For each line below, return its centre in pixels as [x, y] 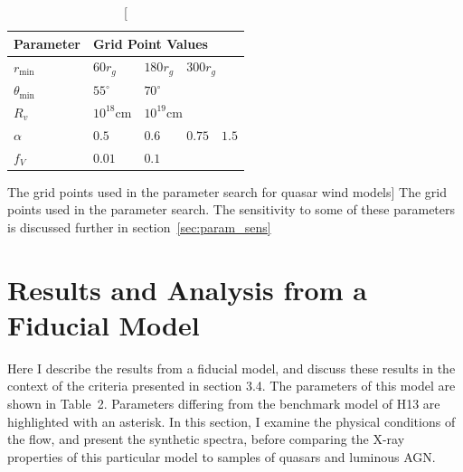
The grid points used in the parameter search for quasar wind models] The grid [227, 191]
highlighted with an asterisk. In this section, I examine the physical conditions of [231, 421]
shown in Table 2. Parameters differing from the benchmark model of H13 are [224, 404]
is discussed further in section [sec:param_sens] [139, 227]
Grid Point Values [150, 43]
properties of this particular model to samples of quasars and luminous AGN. [222, 456]
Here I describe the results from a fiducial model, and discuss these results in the [231, 368]
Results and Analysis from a [187, 289]
